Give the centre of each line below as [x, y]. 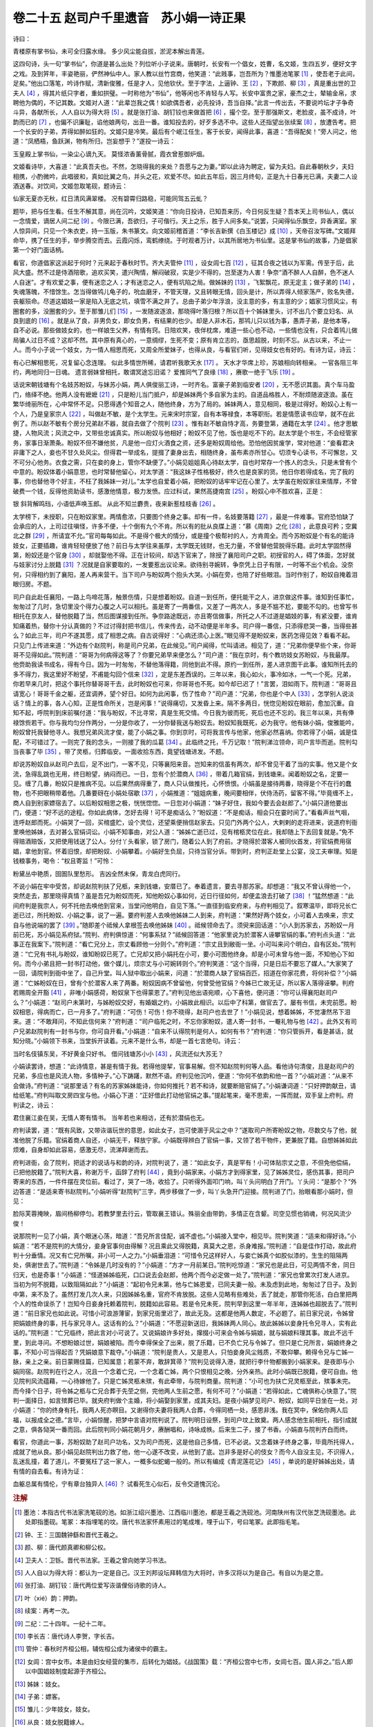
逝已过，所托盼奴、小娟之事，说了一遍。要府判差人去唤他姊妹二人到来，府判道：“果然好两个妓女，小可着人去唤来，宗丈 [184, 915]
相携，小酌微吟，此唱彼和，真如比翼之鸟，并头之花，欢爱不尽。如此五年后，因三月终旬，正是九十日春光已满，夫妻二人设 [185, 176]
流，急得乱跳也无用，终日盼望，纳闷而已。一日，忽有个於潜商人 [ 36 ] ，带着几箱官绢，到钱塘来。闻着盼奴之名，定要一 [181, 774]
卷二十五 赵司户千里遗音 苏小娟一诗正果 [129, 18]
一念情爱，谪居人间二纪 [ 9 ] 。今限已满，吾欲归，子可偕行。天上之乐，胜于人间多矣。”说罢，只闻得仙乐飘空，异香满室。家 [185, 221]
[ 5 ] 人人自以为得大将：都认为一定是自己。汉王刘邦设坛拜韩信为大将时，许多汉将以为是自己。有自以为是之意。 [171, 1573]
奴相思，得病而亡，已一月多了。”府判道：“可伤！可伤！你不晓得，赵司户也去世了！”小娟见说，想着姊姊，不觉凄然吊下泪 [182, 1012]
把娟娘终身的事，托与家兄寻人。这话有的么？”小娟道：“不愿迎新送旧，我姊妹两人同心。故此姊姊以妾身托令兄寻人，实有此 [185, 1323]
